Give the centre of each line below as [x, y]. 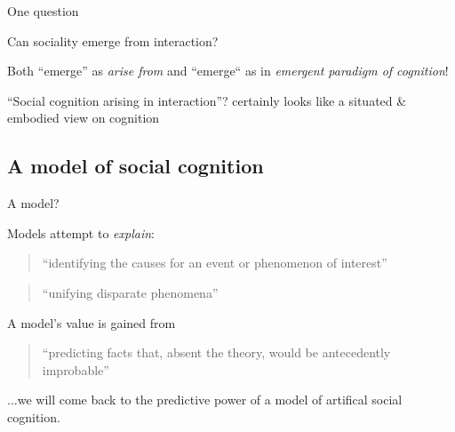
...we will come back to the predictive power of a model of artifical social [205, 400]
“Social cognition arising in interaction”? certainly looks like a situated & [207, 100]
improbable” [76, 369]
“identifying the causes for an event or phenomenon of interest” [215, 263]
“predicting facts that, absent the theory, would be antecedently [216, 352]
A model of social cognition [136, 166]
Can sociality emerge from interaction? [113, 40]
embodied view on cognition [84, 118]
